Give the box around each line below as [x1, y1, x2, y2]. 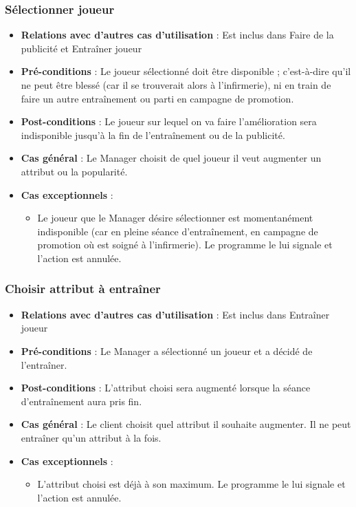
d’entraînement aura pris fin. [21, 393, 142, 408]
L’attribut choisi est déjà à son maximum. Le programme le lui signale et [37, 477, 346, 491]
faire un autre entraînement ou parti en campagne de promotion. [21, 91, 294, 105]
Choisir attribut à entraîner [5, 280, 161, 297]
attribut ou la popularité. [21, 164, 128, 178]
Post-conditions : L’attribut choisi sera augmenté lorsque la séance [21, 380, 311, 395]
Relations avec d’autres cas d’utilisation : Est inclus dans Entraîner [21, 307, 330, 321]
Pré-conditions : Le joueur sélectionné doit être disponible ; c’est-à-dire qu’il [21, 64, 351, 78]
